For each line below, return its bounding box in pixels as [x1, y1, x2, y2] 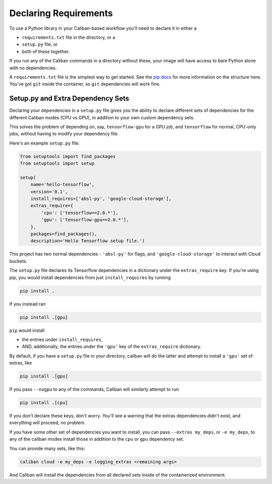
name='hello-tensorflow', [30, 182, 95, 187]
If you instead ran [9, 301, 46, 307]
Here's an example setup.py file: [9, 140, 80, 146]
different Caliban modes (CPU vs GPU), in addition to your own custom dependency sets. [9, 114, 195, 120]
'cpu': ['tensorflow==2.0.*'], [41, 210, 118, 216]
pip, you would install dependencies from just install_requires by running [9, 274, 171, 281]
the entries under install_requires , [22, 336, 103, 342]
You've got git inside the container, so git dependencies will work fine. [9, 81, 161, 87]
